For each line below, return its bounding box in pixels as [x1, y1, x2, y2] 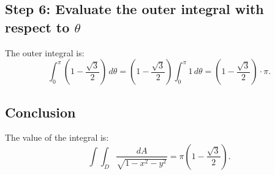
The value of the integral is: [5, 131, 109, 144]
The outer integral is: [5, 46, 85, 59]
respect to [5, 17, 70, 36]
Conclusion [5, 102, 76, 121]
